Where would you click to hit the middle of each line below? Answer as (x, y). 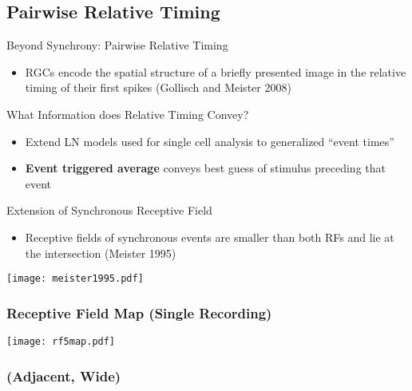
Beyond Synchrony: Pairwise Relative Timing (117, 45)
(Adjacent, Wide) (64, 375)
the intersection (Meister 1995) (101, 253)
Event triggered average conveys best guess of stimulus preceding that (205, 168)
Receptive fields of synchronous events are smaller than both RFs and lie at (210, 237)
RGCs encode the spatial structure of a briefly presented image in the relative (216, 71)
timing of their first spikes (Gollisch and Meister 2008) (158, 87)
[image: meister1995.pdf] (75, 279)
